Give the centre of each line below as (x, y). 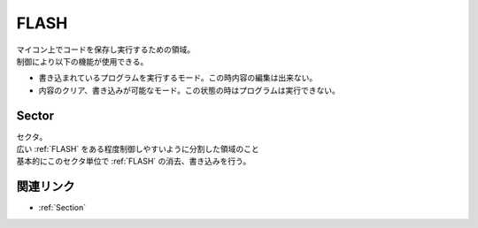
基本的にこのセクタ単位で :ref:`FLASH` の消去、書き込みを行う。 (134, 161)
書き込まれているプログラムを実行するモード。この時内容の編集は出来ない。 (178, 78)
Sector (35, 115)
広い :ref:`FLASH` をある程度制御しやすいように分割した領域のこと (138, 149)
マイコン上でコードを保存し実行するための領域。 (105, 49)
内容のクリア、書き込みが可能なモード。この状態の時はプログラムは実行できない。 (189, 90)
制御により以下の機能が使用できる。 (82, 61)
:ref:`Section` (62, 208)
